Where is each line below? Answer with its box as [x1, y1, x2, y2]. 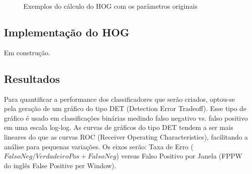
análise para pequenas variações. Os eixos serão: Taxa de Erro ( [4, 141, 194, 151]
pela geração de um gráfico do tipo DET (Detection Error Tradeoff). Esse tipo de [4, 103, 247, 113]
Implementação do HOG [4, 24, 129, 39]
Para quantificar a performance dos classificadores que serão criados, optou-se [4, 94, 235, 104]
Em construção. [4, 47, 51, 57]
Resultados [4, 71, 60, 86]
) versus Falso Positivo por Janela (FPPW [116, 151, 242, 161]
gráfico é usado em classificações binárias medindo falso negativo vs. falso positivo [4, 112, 248, 123]
